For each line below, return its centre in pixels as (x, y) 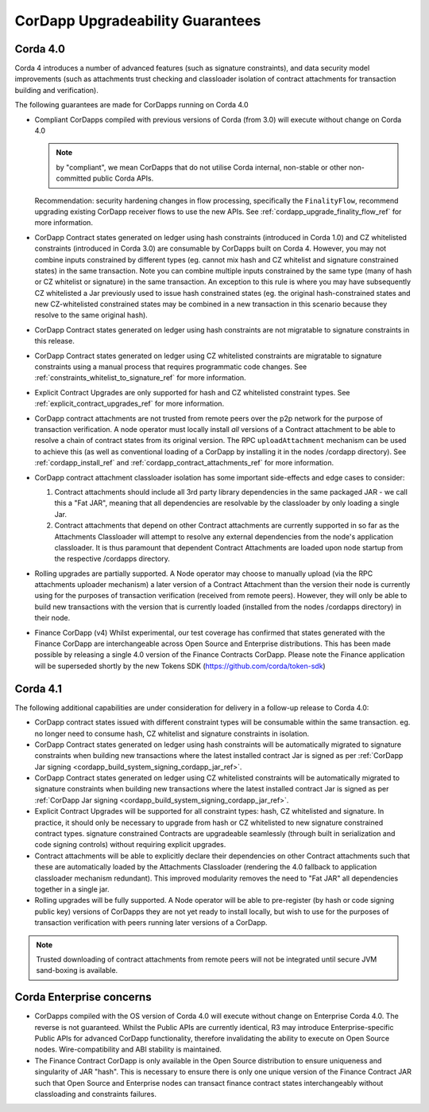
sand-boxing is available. (77, 970)
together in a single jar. (72, 889)
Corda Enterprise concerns (83, 997)
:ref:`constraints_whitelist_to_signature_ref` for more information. (140, 378)
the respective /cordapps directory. (112, 559)
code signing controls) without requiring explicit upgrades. (130, 845)
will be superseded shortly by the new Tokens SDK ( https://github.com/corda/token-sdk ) (180, 666)
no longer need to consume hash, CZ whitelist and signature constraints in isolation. (172, 733)
